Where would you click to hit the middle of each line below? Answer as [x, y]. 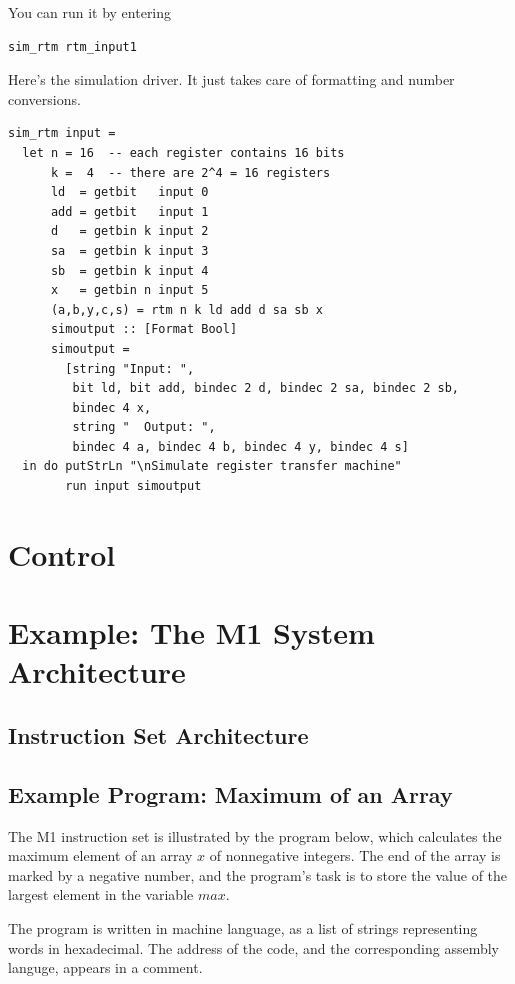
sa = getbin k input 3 [129, 250]
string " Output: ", [144, 427]
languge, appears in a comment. [105, 967]
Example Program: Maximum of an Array [230, 793]
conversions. [44, 98]
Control [62, 553]
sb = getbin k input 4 [129, 270]
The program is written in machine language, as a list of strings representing [243, 927]
